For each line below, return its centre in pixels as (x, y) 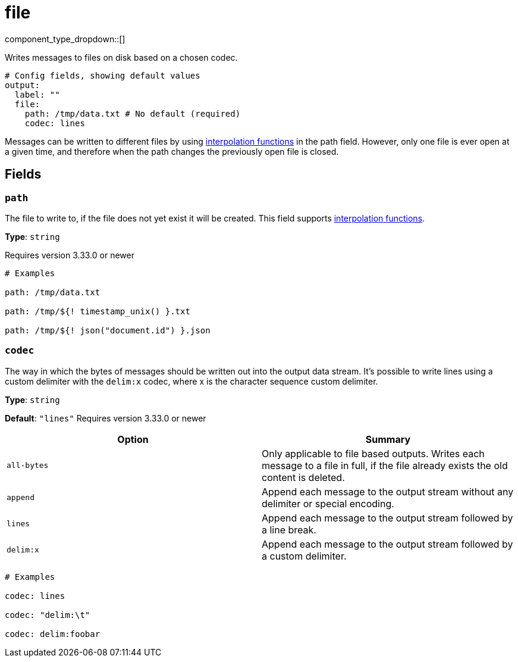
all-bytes (28, 466)
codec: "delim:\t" (48, 615)
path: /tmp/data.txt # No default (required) (133, 113)
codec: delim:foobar (53, 634)
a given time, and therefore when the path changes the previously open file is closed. (172, 151)
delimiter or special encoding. (328, 503)
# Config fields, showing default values (103, 75)
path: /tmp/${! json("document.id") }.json (108, 330)
